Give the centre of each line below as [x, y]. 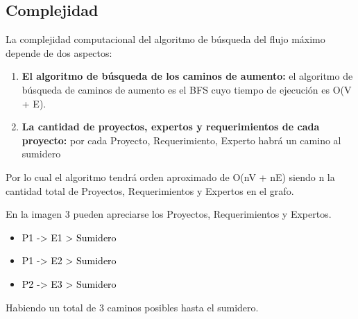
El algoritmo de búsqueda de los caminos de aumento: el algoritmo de [187, 76]
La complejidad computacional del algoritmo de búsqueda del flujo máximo [165, 39]
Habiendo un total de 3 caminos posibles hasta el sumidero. [132, 307]
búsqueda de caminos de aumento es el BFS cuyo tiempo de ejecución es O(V [187, 89]
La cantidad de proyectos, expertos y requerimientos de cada [171, 127]
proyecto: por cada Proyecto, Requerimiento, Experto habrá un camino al [181, 140]
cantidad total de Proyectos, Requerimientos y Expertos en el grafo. [150, 190]
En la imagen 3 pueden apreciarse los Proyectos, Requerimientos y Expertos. [169, 214]
